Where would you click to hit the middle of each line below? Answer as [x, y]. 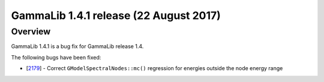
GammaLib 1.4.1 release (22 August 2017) [116, 15]
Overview [31, 31]
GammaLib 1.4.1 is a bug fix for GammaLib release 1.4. [77, 46]
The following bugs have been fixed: [56, 57]
